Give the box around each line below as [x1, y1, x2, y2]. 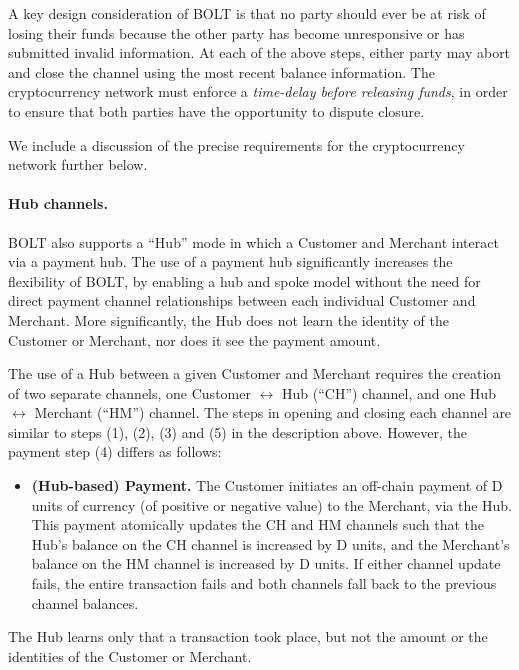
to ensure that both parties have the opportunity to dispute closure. [8, 100, 425, 121]
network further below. [8, 154, 148, 175]
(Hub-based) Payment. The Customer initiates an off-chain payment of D [31, 475, 503, 496]
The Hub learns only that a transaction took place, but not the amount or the [8, 626, 488, 647]
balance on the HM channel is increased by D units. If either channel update [31, 553, 501, 574]
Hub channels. [8, 193, 108, 214]
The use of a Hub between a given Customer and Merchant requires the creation [8, 363, 502, 384]
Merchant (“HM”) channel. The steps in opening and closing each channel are [34, 402, 512, 423]
